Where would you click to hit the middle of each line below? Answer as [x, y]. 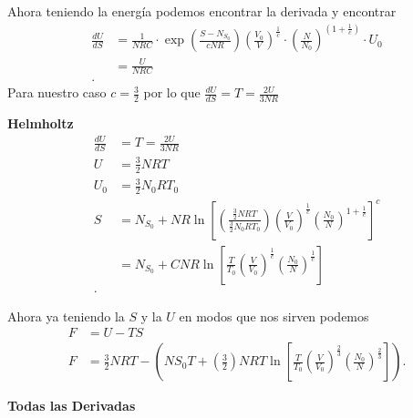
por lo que [172, 92]
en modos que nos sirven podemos [274, 316]
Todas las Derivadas [72, 406]
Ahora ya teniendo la [66, 316]
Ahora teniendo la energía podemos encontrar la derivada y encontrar [202, 11]
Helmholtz [41, 123]
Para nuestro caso [57, 92]
